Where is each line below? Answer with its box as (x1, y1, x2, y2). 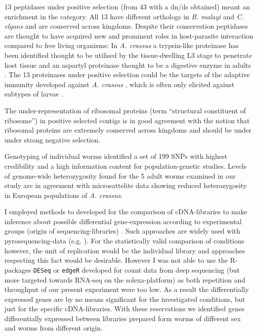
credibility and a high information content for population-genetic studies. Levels (4, 160, 247, 171)
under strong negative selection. (4, 134, 100, 144)
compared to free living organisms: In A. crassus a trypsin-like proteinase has (4, 40, 239, 50)
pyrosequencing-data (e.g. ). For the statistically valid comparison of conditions (4, 236, 245, 246)
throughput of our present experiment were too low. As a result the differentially (4, 284, 249, 294)
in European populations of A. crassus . (4, 190, 123, 200)
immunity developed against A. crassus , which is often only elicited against (4, 79, 235, 89)
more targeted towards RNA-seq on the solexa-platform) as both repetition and (4, 274, 246, 285)
